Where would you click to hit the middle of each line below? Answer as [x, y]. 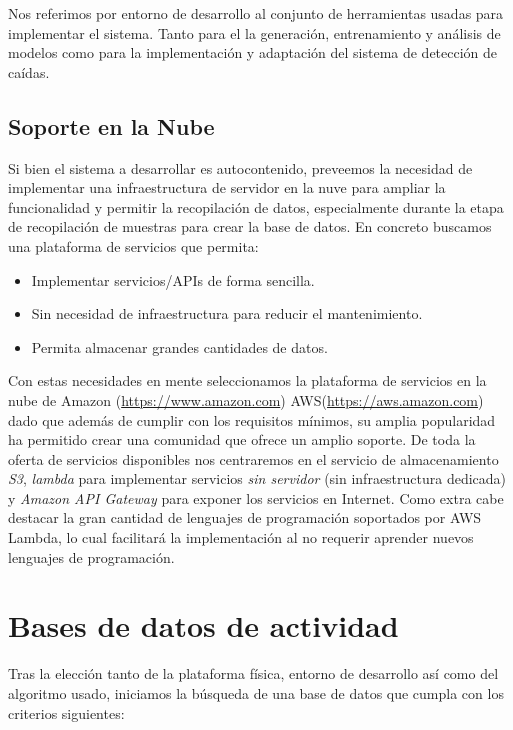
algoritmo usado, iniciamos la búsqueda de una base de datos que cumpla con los [256, 692]
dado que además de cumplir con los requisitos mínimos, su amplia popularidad [252, 419]
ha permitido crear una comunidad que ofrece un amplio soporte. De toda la [242, 439]
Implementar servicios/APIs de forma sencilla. [173, 279]
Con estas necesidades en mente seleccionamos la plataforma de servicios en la [247, 380]
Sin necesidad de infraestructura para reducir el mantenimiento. [227, 313]
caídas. [29, 71]
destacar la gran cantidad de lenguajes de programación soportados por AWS [245, 517]
